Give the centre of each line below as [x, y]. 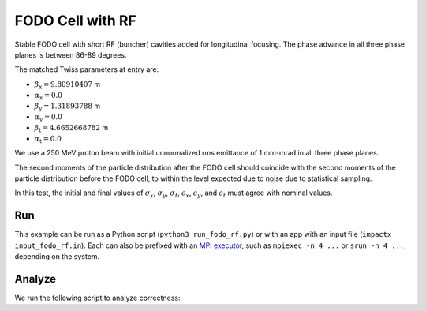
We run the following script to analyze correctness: [97, 298]
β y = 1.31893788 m [67, 107]
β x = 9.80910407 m [67, 85]
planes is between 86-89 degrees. [71, 54]
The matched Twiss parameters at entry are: [87, 69]
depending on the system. [57, 256]
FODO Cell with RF [76, 21]
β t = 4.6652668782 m [71, 129]
